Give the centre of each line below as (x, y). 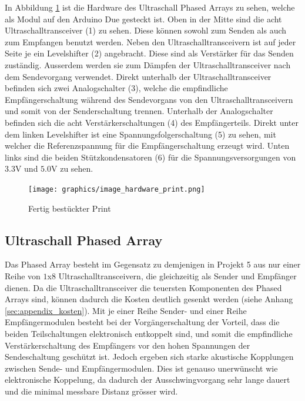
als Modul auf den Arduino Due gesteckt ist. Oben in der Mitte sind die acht (143, 19)
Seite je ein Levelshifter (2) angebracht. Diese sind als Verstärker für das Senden (149, 53)
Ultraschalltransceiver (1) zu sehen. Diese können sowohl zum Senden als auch (146, 30)
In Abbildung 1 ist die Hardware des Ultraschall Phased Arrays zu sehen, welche (150, 7)
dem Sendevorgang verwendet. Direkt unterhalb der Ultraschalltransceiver (138, 76)
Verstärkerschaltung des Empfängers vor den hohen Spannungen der (128, 345)
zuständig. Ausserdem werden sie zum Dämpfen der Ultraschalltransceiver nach (148, 64)
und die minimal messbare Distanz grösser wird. (91, 391)
